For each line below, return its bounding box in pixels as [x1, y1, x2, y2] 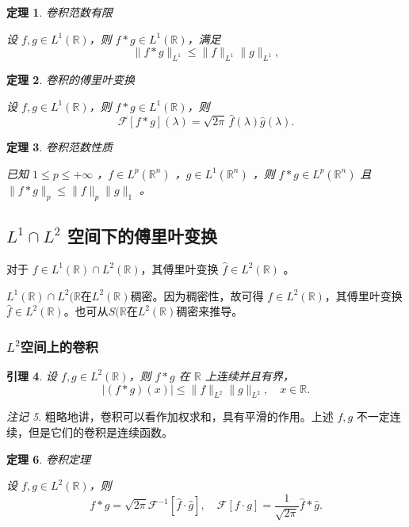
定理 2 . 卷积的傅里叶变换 [6, 71, 135, 87]
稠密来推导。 [176, 303, 243, 319]
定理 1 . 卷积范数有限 [6, 4, 113, 20]
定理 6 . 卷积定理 [6, 450, 90, 467]
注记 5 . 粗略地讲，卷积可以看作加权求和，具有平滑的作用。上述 [6, 408, 334, 425]
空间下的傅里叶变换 [67, 223, 218, 248]
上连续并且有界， [204, 367, 294, 384]
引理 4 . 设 [6, 367, 57, 384]
